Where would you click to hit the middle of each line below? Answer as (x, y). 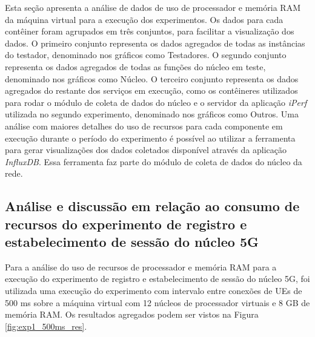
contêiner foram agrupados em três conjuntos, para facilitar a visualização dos (150, 31)
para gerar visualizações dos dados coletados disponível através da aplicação (146, 150)
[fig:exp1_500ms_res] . (46, 326)
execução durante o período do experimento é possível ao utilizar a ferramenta (150, 138)
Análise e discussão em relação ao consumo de (152, 206)
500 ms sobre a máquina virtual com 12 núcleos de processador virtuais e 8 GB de (157, 302)
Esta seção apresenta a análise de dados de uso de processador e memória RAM (153, 7)
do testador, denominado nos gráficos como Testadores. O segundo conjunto (146, 55)
